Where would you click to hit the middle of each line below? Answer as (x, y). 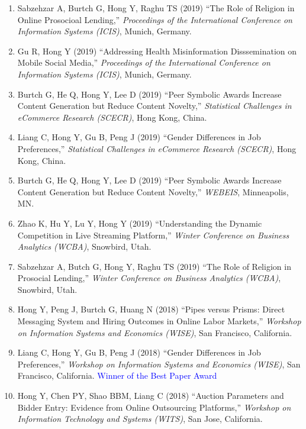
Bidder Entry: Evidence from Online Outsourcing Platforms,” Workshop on (154, 407)
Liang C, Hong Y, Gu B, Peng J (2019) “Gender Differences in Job (139, 137)
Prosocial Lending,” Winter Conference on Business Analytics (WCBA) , (149, 278)
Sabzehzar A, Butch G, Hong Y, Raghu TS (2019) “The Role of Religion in (154, 266)
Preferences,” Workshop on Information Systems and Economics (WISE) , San (159, 364)
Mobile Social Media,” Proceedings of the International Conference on (144, 62)
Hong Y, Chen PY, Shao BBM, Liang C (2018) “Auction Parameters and (151, 396)
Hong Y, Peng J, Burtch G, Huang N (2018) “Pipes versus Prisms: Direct (151, 309)
